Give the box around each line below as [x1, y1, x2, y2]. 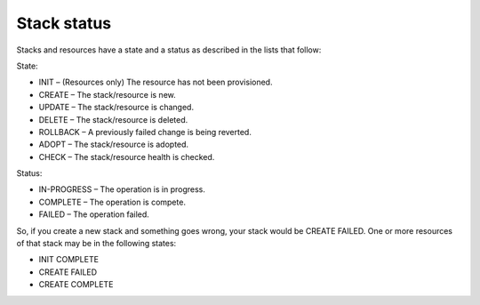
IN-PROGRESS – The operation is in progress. [38, 184, 206, 195]
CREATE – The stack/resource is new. [38, 89, 177, 100]
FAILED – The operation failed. [38, 209, 150, 220]
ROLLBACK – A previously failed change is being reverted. [38, 126, 252, 137]
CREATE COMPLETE [38, 279, 114, 290]
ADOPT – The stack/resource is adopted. [38, 139, 189, 150]
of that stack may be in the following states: [16, 238, 177, 249]
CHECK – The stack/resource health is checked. [38, 151, 215, 162]
